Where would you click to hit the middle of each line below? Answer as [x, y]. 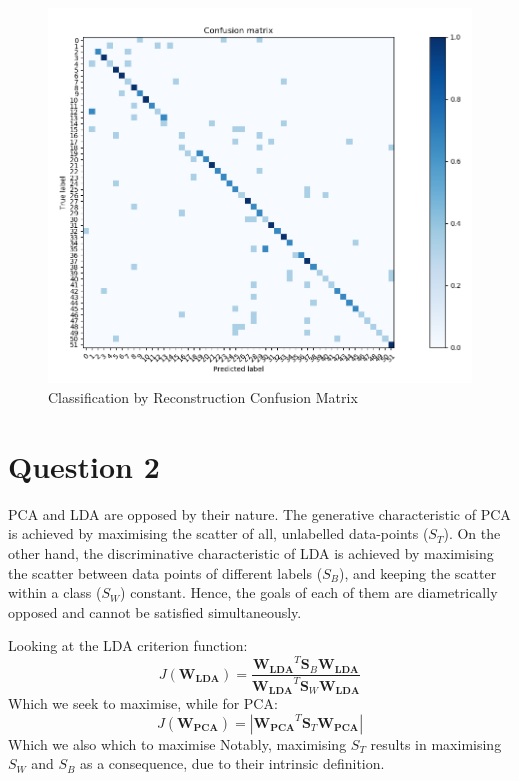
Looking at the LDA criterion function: [128, 645]
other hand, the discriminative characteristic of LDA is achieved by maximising [251, 552]
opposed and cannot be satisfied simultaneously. [155, 611]
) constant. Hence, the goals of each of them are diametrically [309, 592]
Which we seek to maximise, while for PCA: [143, 703]
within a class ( [55, 592]
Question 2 [84, 465]
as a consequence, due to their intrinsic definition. [232, 763]
